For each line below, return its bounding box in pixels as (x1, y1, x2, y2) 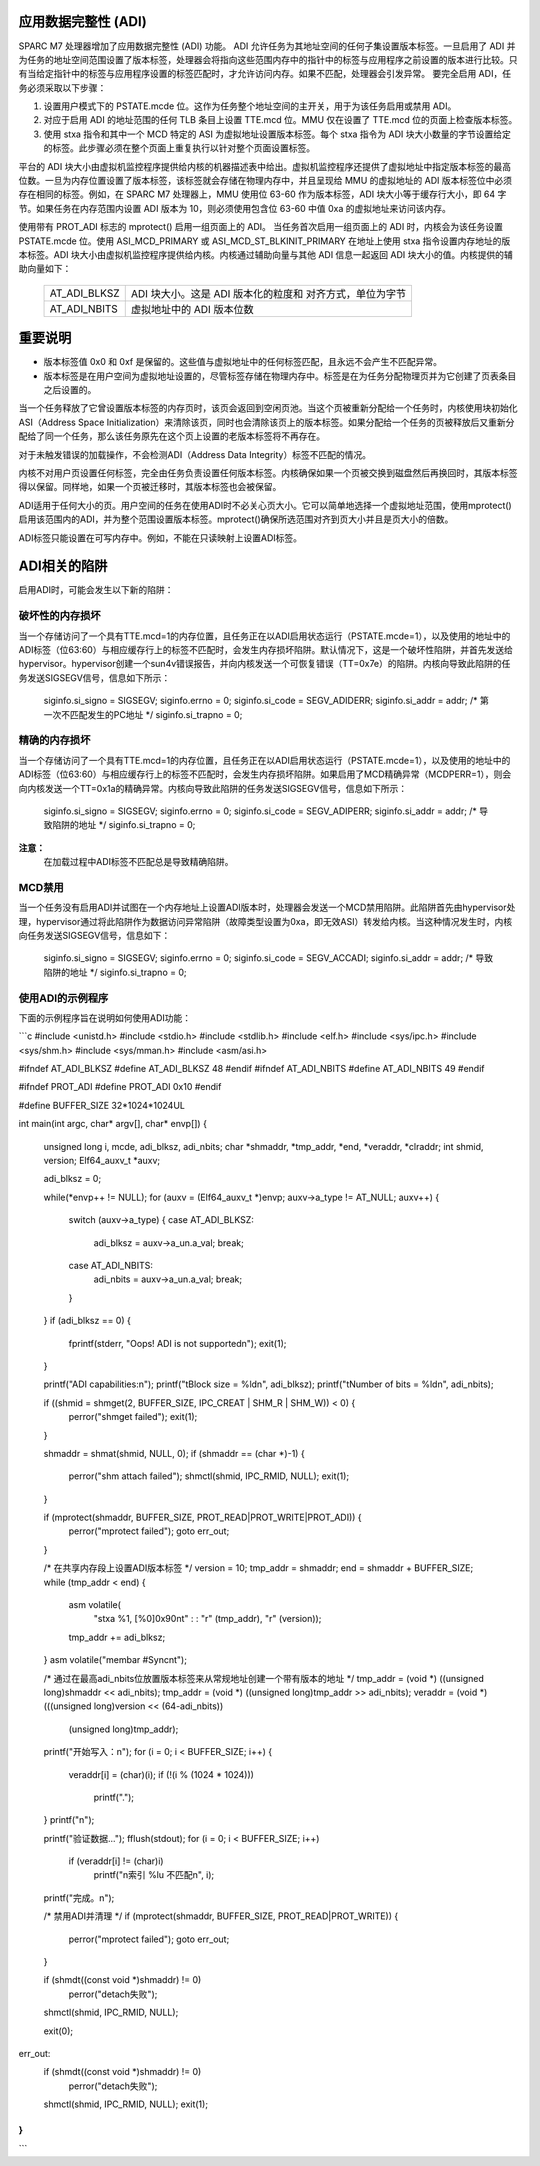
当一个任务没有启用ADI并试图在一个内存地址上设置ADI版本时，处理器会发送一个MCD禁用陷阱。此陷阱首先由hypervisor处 (18, 901, 516, 914)
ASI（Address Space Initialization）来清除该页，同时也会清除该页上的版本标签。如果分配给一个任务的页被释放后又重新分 (18, 416, 515, 428)
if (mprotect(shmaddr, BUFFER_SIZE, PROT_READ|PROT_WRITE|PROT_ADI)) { (43, 1511, 362, 1524)
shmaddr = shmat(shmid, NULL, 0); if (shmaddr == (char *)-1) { (43, 1447, 305, 1459)
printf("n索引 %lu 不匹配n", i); (93, 1869, 215, 1881)
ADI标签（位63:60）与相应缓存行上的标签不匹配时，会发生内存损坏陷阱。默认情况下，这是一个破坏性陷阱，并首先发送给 (18, 644, 514, 656)
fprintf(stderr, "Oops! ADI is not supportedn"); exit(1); (68, 1337, 287, 1349)
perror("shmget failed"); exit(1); (68, 1411, 198, 1423)
